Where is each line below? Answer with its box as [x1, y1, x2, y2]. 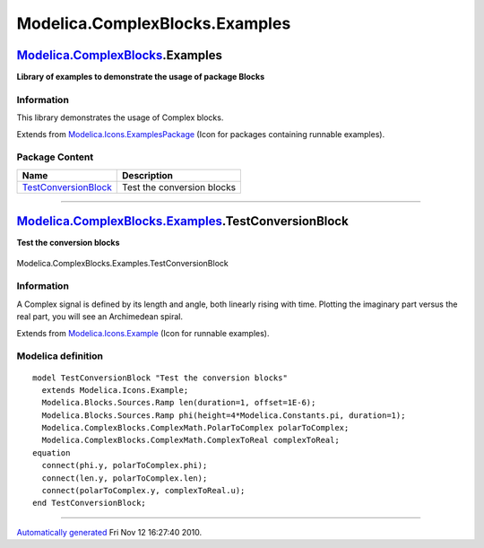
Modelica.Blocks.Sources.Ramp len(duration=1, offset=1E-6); [41, 397, 316, 408]
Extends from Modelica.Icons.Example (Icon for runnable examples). [16, 327, 270, 338]
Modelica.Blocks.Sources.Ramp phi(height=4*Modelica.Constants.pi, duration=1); [41, 410, 406, 421]
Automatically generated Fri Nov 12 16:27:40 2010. [16, 526, 203, 537]
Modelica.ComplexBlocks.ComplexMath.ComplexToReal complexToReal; [41, 435, 340, 446]
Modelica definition [16, 350, 103, 362]
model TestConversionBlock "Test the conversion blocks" [32, 372, 289, 383]
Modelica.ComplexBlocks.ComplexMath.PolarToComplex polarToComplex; [41, 422, 350, 433]
